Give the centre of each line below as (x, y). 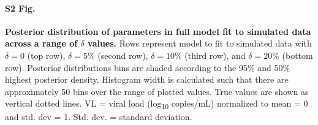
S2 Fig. (20, 8)
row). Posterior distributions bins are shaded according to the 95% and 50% (148, 67)
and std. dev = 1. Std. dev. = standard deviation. (99, 117)
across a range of (41, 43)
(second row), (123, 55)
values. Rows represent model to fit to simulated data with (200, 43)
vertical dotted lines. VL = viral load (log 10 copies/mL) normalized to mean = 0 (157, 104)
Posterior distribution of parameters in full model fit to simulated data (158, 31)
